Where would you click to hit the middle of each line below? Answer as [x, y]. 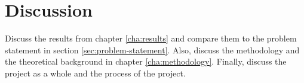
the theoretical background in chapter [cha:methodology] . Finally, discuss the [146, 61]
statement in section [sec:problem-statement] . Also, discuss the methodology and [152, 50]
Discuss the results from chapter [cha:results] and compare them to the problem [151, 38]
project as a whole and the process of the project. [95, 73]
